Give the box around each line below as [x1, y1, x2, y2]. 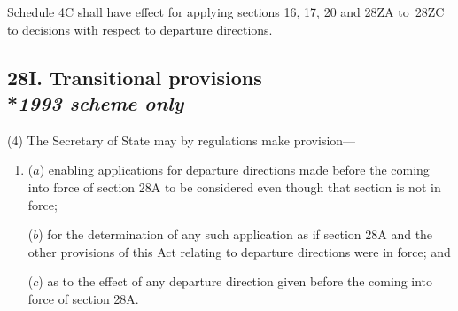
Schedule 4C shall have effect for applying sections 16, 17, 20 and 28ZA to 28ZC [7, 3, 445, 20]
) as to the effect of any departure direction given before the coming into [38, 272, 433, 291]
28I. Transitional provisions [7, 63, 262, 90]
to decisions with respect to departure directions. [7, 19, 273, 38]
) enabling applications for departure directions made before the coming [39, 160, 430, 179]
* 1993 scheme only [7, 89, 184, 116]
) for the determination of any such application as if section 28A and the [38, 225, 433, 244]
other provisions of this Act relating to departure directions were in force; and [27, 242, 451, 260]
